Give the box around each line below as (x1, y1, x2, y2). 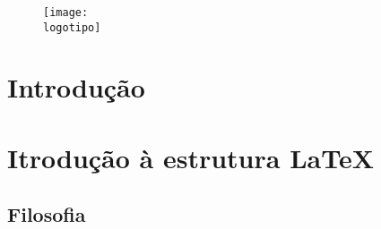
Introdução (7, 69, 145, 106)
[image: (43, 5, 89, 19)
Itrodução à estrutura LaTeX (7, 139, 374, 175)
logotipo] (43, 21, 101, 34)
